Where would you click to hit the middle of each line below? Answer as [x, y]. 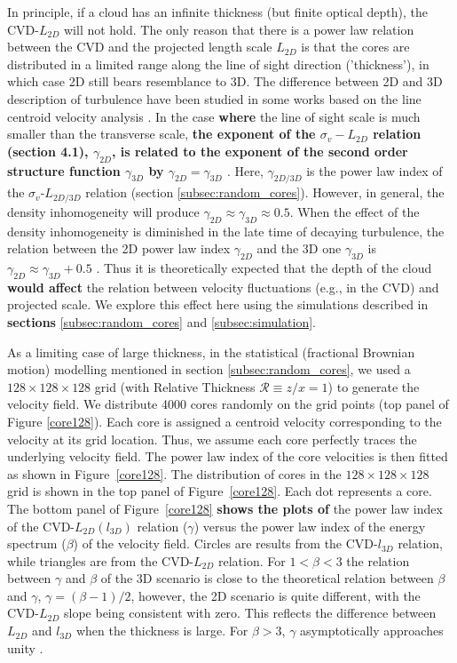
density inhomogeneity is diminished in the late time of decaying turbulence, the [226, 231]
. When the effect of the [355, 211]
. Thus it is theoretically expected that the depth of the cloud [264, 267]
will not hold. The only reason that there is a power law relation [239, 29]
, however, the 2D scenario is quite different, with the [276, 595]
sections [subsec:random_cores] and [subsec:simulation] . [162, 321]
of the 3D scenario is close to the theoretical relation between [267, 578]
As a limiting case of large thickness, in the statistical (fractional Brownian [211, 351]
